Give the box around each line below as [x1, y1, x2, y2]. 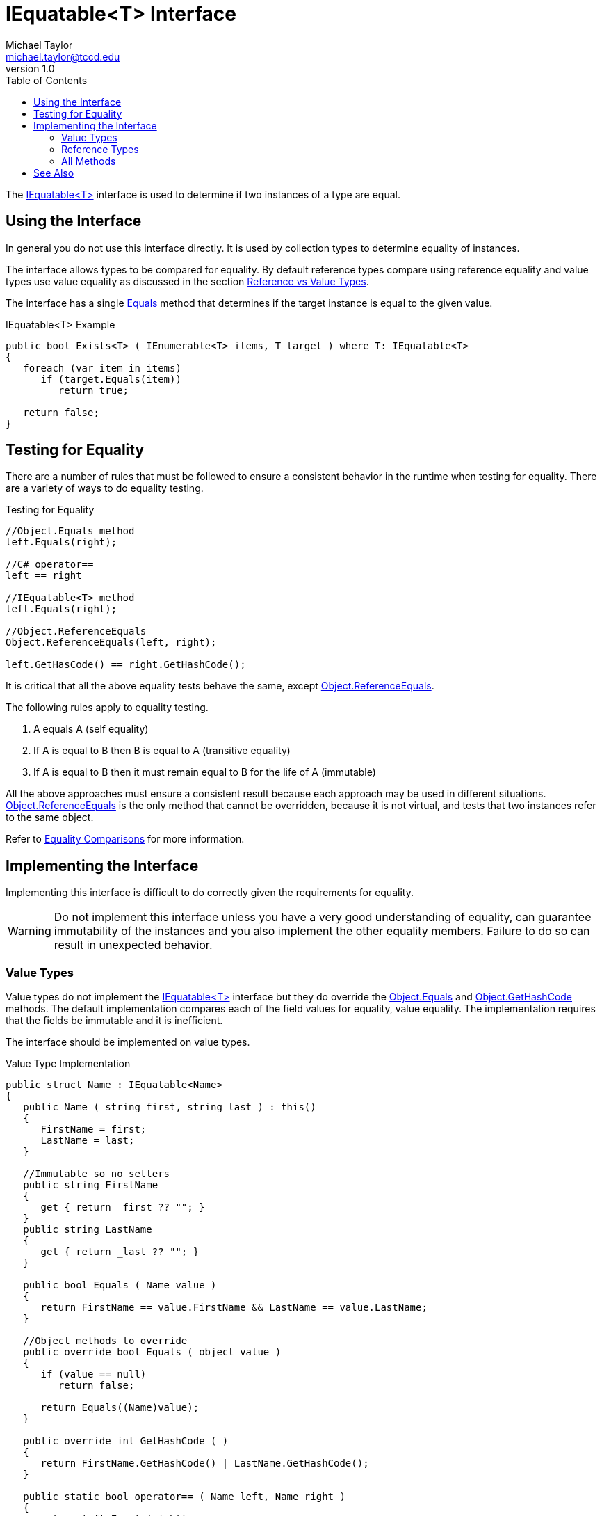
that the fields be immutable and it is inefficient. [6, 1014, 223, 1027]
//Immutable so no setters [23, 1168, 170, 1180]
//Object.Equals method [6, 525, 135, 537]
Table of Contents [6, 74, 88, 86]
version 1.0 [6, 62, 55, 74]
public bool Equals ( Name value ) [23, 1279, 217, 1291]
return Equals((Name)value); [40, 1402, 200, 1414]
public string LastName [23, 1224, 152, 1236]
